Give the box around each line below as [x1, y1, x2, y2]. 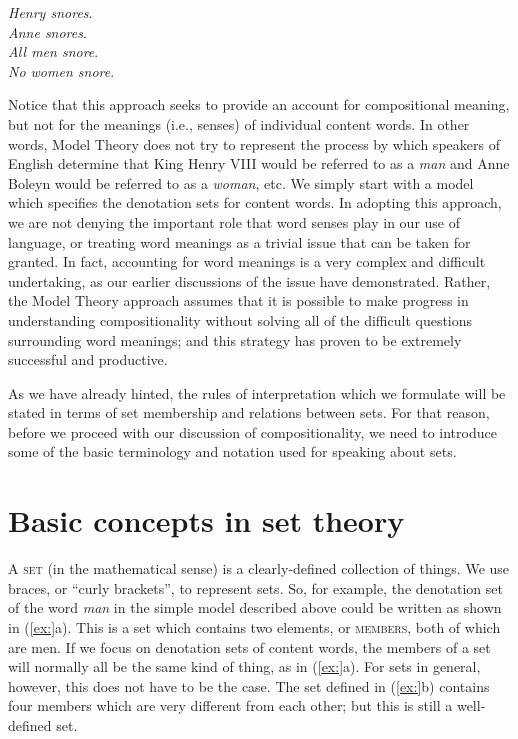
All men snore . [8, 41, 99, 62]
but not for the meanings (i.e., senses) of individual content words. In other [8, 113, 470, 134]
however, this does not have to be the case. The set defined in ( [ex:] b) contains [8, 675, 490, 696]
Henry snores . [8, 2, 93, 22]
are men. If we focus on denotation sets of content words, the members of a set [8, 636, 491, 657]
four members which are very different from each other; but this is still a [8, 695, 453, 716]
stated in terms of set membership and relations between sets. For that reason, [8, 402, 490, 423]
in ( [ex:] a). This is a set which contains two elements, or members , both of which [8, 616, 501, 637]
